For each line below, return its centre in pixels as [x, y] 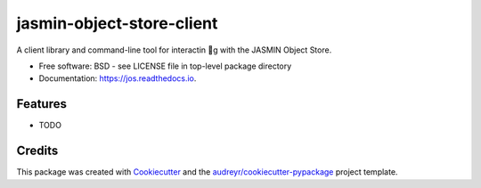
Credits [37, 151]
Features [41, 104]
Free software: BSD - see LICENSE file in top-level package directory [165, 66]
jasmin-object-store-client [117, 23]
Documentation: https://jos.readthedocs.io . [118, 78]
